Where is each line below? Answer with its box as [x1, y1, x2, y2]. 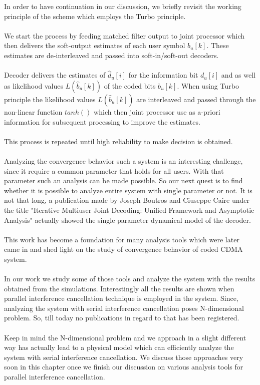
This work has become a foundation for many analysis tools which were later [4, 234, 239, 244]
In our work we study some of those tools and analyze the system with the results [4, 273, 255, 284]
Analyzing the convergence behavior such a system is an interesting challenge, [4, 155, 243, 166]
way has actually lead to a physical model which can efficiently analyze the [4, 342, 234, 352]
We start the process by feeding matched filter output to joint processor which [4, 30, 245, 41]
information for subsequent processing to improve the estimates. [4, 116, 200, 127]
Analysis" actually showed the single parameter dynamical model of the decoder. [4, 214, 251, 225]
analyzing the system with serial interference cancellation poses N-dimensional [4, 302, 244, 313]
